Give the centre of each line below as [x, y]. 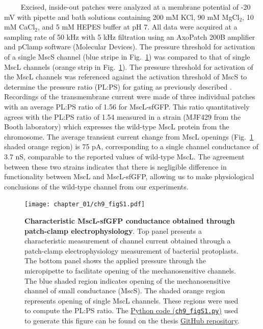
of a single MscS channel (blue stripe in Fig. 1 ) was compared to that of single [127, 56]
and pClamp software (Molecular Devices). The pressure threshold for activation [130, 47]
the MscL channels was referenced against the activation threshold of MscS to [126, 77]
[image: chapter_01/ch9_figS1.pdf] [85, 204]
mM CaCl [20, 27]
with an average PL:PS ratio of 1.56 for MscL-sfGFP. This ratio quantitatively [127, 106]
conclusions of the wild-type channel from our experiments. [96, 186]
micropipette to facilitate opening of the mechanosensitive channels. [130, 270]
